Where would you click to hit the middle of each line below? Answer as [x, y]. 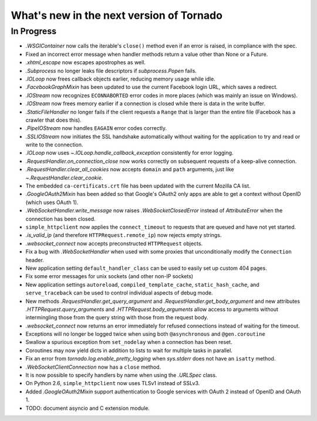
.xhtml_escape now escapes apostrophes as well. [86, 62]
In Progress [34, 31]
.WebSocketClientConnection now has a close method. [93, 367]
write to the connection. [54, 145]
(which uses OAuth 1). [52, 202]
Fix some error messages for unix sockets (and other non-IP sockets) [109, 276]
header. [35, 260]
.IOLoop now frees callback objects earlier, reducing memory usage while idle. [120, 79]
